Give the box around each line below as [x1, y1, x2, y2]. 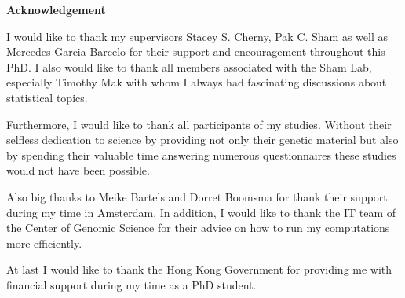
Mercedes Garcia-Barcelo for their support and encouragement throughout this [6, 43, 385, 60]
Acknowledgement [6, 2, 106, 17]
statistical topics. [6, 89, 88, 105]
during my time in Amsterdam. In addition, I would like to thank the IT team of [6, 204, 396, 220]
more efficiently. [6, 234, 82, 251]
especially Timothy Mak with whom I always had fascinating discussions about [6, 74, 387, 90]
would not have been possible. [6, 162, 150, 178]
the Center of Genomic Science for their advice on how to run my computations [6, 219, 390, 236]
